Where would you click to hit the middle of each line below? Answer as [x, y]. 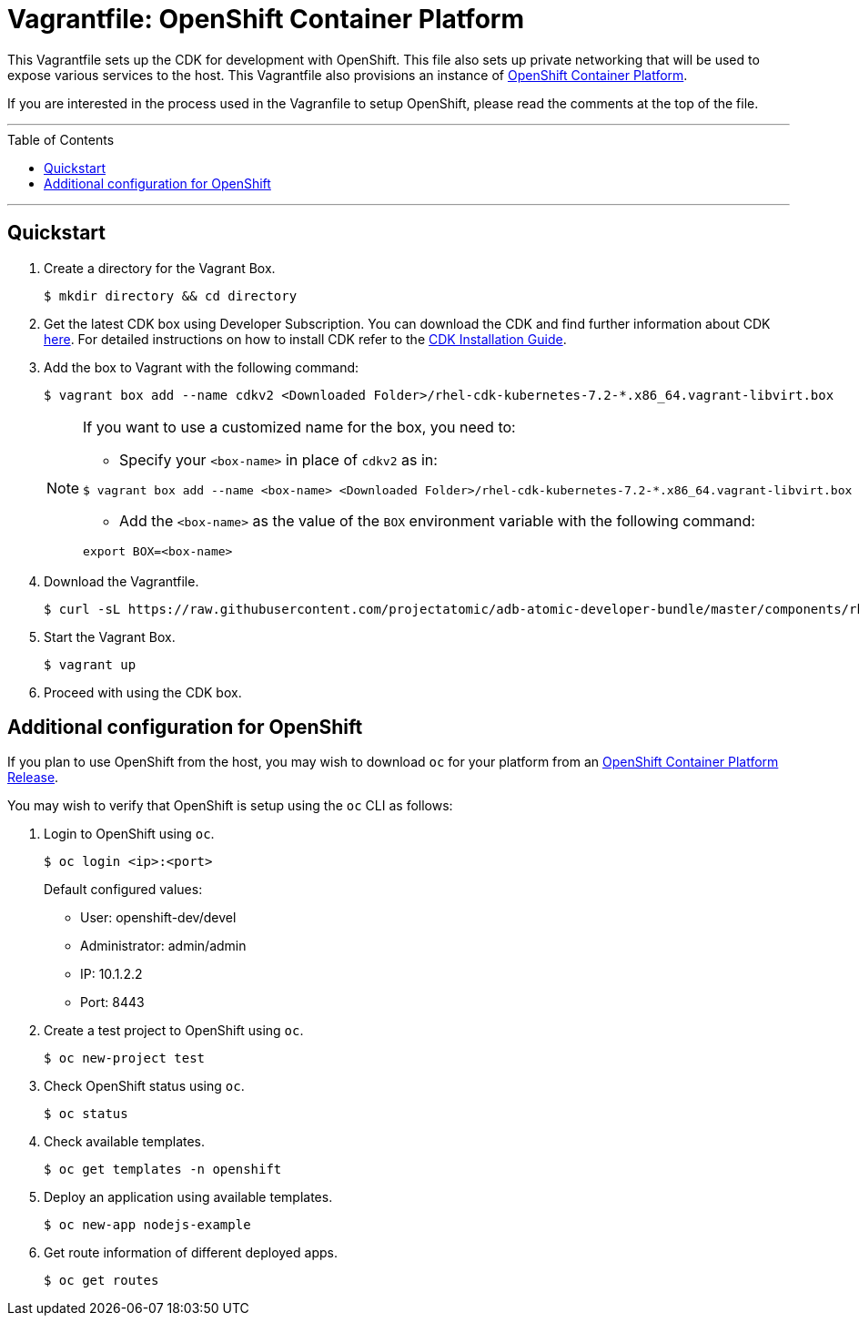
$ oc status [86, 1114]
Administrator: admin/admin [163, 946]
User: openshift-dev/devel [158, 918]
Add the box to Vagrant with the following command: [202, 367]
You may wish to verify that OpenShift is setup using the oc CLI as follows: [230, 806]
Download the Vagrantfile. [121, 581]
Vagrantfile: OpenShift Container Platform [266, 19]
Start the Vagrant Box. [110, 636]
